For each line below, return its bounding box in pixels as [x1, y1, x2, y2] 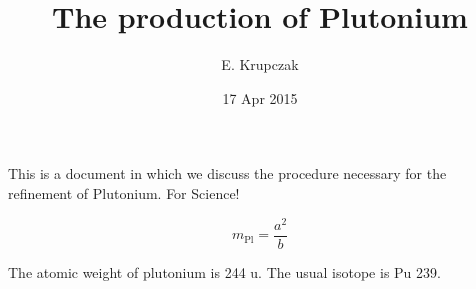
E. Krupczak [221, 54, 299, 75]
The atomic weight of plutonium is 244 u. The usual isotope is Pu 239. [8, 261, 441, 282]
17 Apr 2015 [222, 87, 298, 108]
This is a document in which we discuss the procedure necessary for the [8, 163, 447, 184]
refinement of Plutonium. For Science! [8, 182, 240, 203]
